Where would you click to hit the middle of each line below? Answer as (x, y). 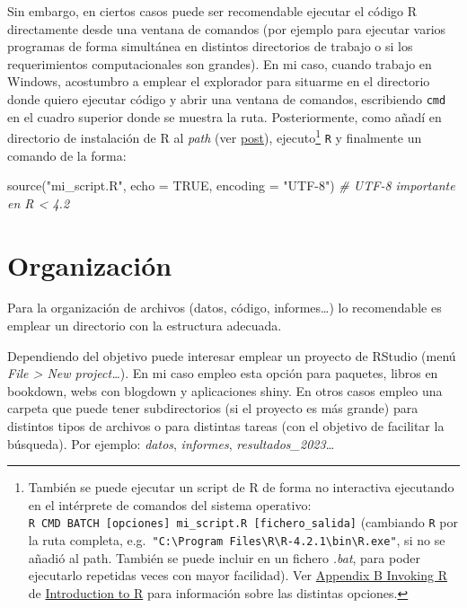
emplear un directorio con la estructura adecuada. (145, 326)
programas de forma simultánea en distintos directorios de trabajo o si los (210, 46)
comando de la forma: (67, 155)
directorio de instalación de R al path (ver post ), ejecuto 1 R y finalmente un (215, 136)
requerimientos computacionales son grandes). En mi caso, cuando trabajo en (220, 63)
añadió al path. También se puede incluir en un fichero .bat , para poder (225, 557)
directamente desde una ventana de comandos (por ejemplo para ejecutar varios (227, 28)
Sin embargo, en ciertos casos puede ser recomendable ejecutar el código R (212, 11)
